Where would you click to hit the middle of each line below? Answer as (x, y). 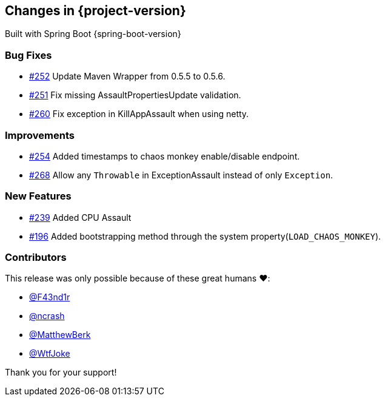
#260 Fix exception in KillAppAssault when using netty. (139, 114)
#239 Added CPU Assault (80, 217)
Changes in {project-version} (95, 11)
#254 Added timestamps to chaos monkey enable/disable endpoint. (165, 156)
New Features (38, 196)
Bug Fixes (28, 55)
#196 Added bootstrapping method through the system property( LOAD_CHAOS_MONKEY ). (205, 236)
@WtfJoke (50, 354)
